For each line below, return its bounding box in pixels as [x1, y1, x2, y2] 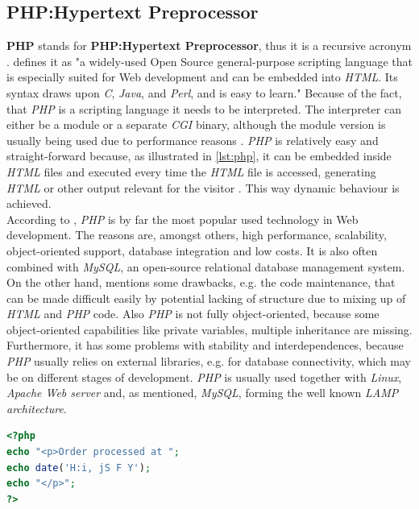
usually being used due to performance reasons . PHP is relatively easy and [6, 131, 379, 148]
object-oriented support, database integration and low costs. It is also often [6, 242, 378, 259]
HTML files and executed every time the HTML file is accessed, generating [6, 163, 376, 180]
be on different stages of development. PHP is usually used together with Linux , [6, 368, 402, 385]
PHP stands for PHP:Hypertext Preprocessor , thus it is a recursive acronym [6, 37, 412, 54]
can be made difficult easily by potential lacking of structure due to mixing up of [6, 289, 406, 306]
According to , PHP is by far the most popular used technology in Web [6, 210, 359, 227]
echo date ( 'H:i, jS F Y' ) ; [6, 461, 151, 474]
